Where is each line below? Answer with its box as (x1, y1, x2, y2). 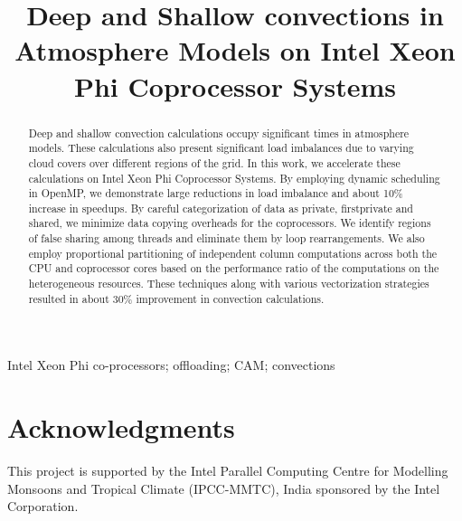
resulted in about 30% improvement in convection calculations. (28, 290, 325, 306)
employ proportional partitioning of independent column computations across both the (28, 245, 438, 260)
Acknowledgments (7, 409, 235, 446)
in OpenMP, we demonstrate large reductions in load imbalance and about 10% (28, 185, 403, 201)
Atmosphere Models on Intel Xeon (14, 32, 456, 69)
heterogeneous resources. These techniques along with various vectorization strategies (28, 276, 429, 291)
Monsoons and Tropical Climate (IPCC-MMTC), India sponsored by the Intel (7, 478, 440, 497)
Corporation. (7, 497, 79, 516)
